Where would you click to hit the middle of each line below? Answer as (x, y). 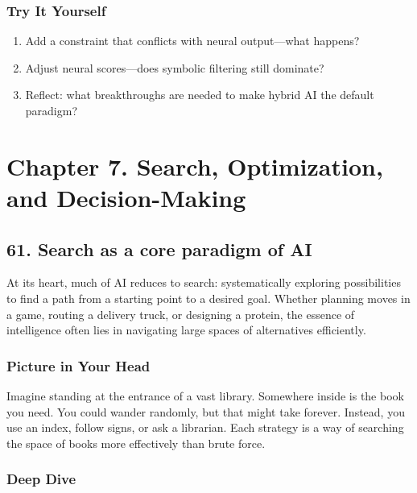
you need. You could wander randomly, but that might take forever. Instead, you (206, 411)
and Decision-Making (126, 197)
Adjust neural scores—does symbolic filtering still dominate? (175, 67)
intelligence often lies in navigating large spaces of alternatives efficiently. (186, 330)
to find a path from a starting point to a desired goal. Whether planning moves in (208, 298)
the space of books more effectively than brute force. (136, 443)
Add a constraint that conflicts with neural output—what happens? (192, 41)
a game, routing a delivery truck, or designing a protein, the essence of (181, 314)
